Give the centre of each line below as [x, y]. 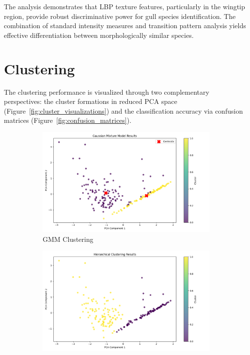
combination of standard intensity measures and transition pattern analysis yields [125, 25]
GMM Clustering [68, 239]
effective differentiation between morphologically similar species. [99, 35]
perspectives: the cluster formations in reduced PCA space [91, 101]
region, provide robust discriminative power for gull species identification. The [120, 16]
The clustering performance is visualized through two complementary [107, 92]
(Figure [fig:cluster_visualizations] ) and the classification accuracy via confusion [124, 110]
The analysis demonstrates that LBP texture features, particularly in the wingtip [125, 6]
